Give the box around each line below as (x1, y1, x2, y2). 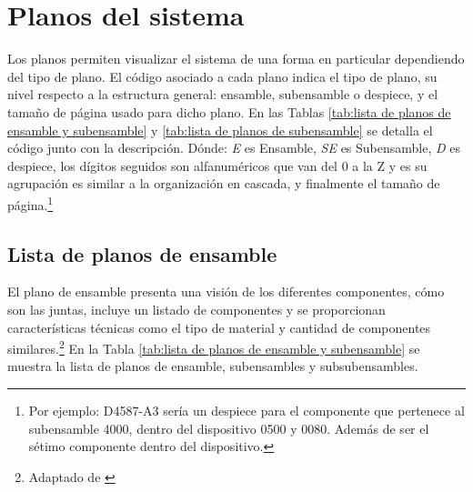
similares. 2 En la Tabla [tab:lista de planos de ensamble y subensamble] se (7, 336, 420, 357)
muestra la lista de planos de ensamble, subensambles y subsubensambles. (7, 356, 418, 376)
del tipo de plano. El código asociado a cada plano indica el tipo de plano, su (7, 66, 438, 85)
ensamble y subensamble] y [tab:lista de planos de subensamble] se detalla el (7, 120, 433, 139)
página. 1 (7, 192, 54, 214)
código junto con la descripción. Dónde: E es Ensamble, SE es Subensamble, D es (7, 138, 461, 157)
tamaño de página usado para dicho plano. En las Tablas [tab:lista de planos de (7, 102, 451, 121)
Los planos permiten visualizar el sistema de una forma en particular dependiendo (7, 49, 465, 68)
